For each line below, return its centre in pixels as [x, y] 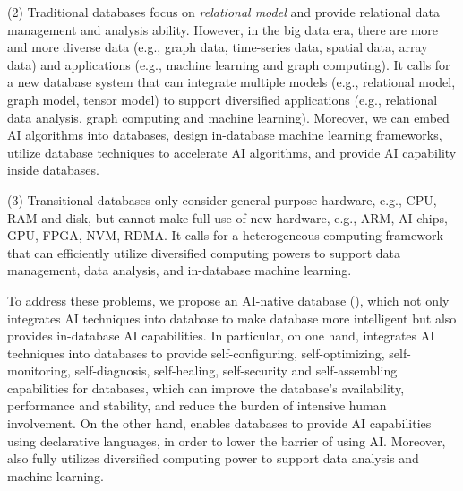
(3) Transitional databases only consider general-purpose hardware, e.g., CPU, [222, 199]
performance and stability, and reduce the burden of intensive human [197, 405]
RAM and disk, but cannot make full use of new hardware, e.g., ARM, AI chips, [227, 217]
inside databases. [53, 170]
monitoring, [39, 370]
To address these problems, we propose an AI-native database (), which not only [228, 300]
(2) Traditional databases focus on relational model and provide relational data [223, 12]
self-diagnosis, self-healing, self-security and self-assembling [236, 370]
